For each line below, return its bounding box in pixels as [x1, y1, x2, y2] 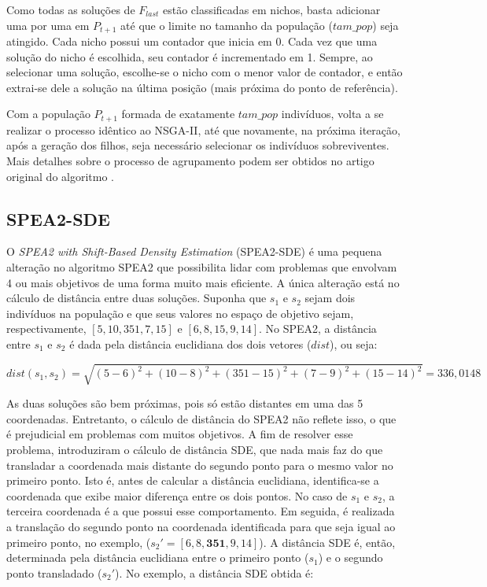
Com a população [6, 105, 90, 122]
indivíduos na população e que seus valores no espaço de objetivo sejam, [6, 305, 354, 321]
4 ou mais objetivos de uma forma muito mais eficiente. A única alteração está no [6, 274, 400, 290]
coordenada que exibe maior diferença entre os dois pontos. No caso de [6, 487, 348, 504]
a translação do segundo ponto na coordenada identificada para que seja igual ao [6, 518, 396, 534]
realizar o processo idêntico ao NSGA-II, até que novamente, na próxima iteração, [6, 121, 400, 138]
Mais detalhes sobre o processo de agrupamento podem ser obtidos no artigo [6, 153, 374, 169]
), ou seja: [330, 336, 378, 353]
